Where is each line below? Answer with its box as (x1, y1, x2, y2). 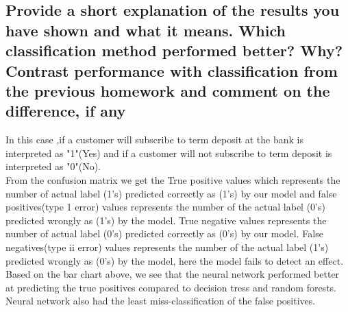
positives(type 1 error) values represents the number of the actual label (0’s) (5, 200, 325, 214)
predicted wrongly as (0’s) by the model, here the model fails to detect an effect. (5, 253, 344, 267)
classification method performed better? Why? (5, 40, 343, 61)
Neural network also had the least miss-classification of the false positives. (5, 293, 316, 308)
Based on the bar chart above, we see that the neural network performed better (5, 267, 340, 281)
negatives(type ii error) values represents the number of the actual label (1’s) (5, 239, 329, 254)
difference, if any (5, 100, 126, 121)
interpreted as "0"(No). (5, 159, 101, 173)
